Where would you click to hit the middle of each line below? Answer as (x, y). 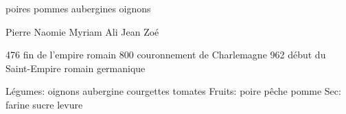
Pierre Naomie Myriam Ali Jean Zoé (82, 31)
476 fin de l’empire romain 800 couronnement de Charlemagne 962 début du (166, 55)
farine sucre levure (44, 104)
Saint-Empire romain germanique (76, 68)
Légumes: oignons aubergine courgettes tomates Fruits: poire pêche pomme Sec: (173, 91)
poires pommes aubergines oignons (78, 8)
